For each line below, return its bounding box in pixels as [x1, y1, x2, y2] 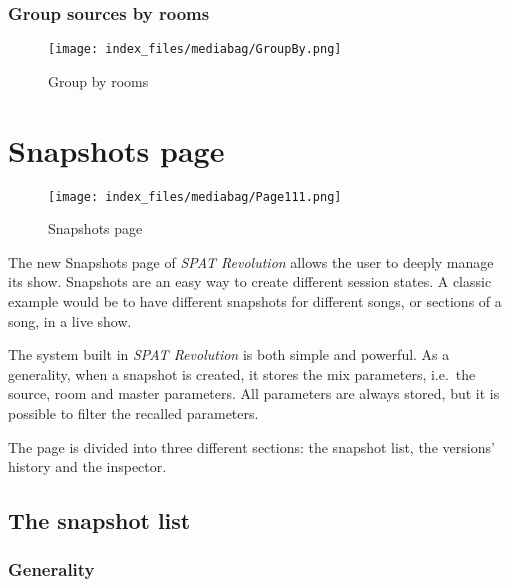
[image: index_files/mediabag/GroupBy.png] [48, 42, 342, 57]
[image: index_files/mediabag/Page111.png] [48, 189, 342, 204]
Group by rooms [48, 70, 149, 91]
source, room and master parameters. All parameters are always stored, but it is [8, 383, 500, 404]
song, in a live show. [8, 310, 132, 331]
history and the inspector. [8, 456, 167, 477]
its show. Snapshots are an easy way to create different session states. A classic [8, 271, 492, 292]
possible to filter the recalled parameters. [8, 403, 259, 423]
